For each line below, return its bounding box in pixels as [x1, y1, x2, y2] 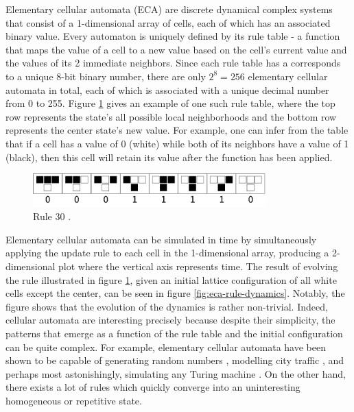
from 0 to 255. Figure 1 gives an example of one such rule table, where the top [5, 96, 335, 110]
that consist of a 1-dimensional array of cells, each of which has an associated [5, 15, 331, 29]
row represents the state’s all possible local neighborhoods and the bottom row [5, 109, 337, 123]
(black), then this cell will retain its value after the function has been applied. [5, 149, 333, 164]
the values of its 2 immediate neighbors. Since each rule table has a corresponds [5, 56, 341, 70]
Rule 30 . [33, 209, 71, 223]
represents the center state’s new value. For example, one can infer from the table [5, 123, 349, 137]
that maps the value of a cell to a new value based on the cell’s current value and [5, 42, 347, 56]
